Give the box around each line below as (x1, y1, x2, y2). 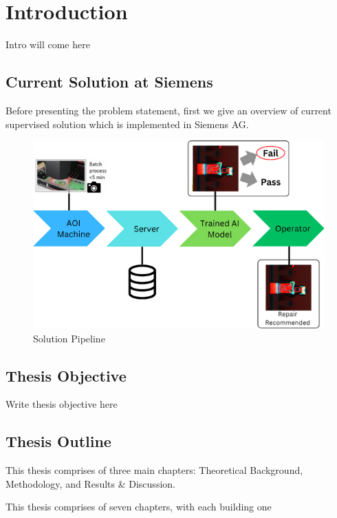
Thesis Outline (6, 431, 111, 452)
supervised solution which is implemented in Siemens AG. (6, 116, 249, 131)
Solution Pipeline (33, 331, 105, 345)
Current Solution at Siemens (6, 71, 213, 92)
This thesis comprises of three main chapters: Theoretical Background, (6, 463, 303, 477)
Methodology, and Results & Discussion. (6, 476, 175, 490)
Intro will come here (6, 37, 90, 52)
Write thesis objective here (6, 397, 118, 411)
